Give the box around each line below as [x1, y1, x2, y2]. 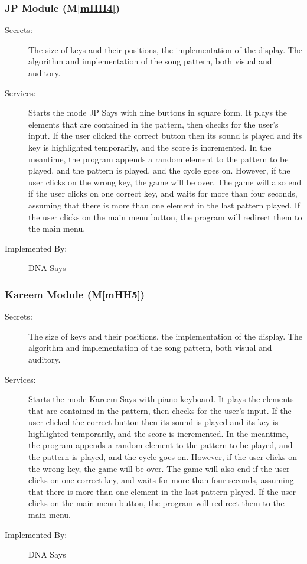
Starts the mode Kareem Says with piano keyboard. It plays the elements [28, 393, 294, 405]
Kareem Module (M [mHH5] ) [5, 286, 145, 301]
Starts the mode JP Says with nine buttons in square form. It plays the [28, 106, 288, 119]
